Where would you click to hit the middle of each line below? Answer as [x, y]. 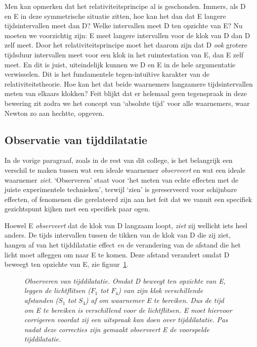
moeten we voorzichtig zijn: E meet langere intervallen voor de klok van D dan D [127, 35]
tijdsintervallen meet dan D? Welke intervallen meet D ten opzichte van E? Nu [124, 25]
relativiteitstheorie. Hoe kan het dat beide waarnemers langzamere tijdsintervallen [129, 83]
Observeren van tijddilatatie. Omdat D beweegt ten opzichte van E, [125, 280]
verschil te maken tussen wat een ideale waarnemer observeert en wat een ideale [125, 170]
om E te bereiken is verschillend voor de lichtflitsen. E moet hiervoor [128, 310]
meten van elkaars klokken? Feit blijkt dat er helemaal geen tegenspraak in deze [126, 93]
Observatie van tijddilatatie [76, 139]
